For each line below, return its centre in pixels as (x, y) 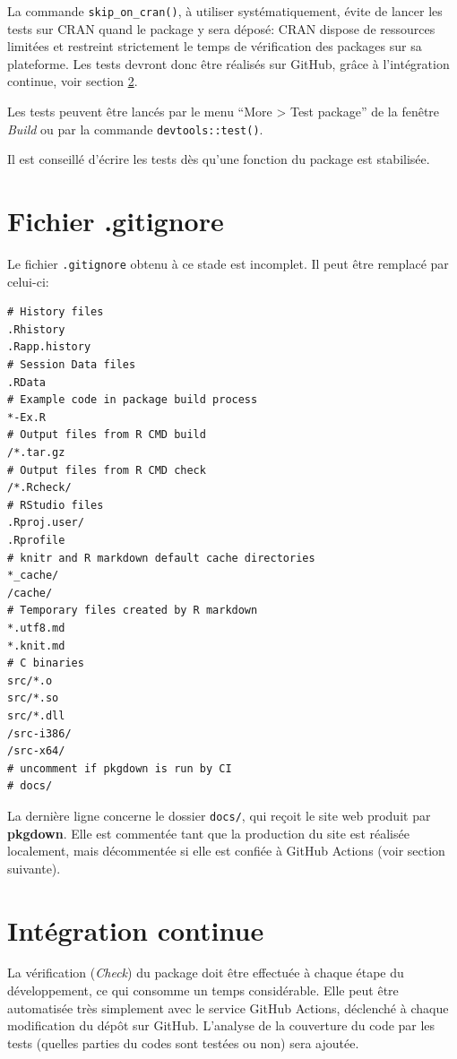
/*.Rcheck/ (39, 488)
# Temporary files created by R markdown (133, 611)
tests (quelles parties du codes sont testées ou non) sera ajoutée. (183, 1042)
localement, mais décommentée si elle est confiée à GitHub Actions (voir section (226, 851)
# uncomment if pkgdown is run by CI (120, 768)
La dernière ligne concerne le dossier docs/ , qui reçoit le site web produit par (219, 815)
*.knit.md (36, 646)
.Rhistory (36, 329)
